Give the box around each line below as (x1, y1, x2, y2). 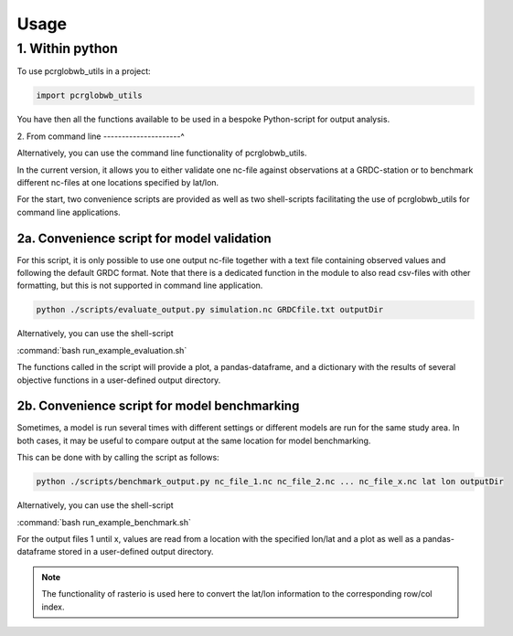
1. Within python (16, 40, 118, 57)
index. (41, 601, 65, 612)
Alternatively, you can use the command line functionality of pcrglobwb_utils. (16, 147, 307, 159)
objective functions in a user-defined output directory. (16, 375, 221, 386)
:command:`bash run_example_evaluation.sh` (16, 344, 187, 355)
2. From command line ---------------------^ (16, 131, 185, 142)
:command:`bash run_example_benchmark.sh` (16, 516, 191, 527)
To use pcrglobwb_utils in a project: (16, 66, 151, 77)
